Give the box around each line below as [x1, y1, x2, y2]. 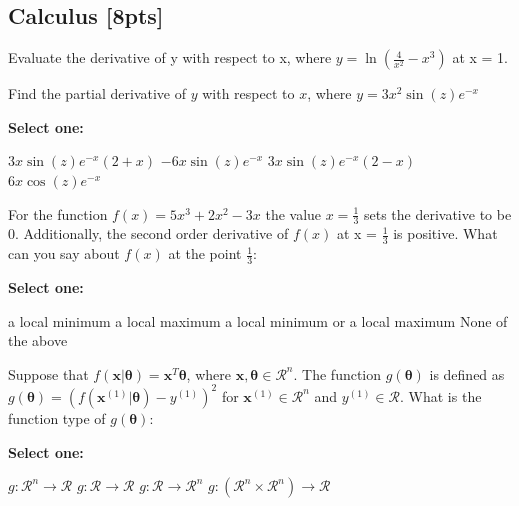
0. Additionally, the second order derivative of [8, 223, 289, 244]
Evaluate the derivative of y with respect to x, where [8, 47, 332, 68]
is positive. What [393, 223, 498, 244]
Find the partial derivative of [8, 83, 187, 104]
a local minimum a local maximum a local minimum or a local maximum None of [8, 310, 508, 331]
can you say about [8, 243, 120, 264]
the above [8, 330, 68, 351]
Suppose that [8, 363, 89, 384]
